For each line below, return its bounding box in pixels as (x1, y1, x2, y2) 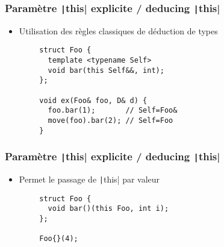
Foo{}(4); (39, 234, 78, 243)
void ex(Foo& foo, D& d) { (39, 96, 148, 105)
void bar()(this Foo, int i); (48, 204, 169, 213)
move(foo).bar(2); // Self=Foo (48, 116, 173, 125)
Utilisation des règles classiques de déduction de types (19, 24, 218, 37)
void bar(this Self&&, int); (48, 66, 164, 75)
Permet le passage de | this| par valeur (19, 173, 160, 186)
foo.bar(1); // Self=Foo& (48, 106, 178, 115)
